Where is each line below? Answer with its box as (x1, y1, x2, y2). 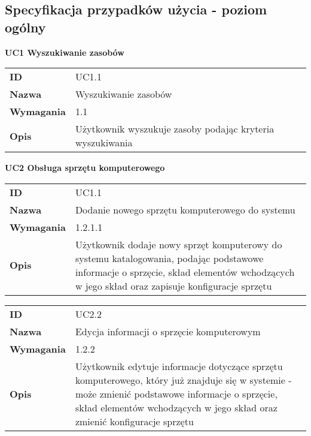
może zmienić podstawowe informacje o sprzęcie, (75, 386, 278, 401)
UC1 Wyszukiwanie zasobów (5, 46, 124, 58)
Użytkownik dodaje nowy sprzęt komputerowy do (75, 237, 282, 251)
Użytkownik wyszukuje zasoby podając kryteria (75, 122, 275, 136)
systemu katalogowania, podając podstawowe (75, 251, 264, 265)
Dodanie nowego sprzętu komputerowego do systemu (75, 202, 295, 217)
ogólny (5, 17, 46, 36)
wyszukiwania (75, 136, 133, 150)
